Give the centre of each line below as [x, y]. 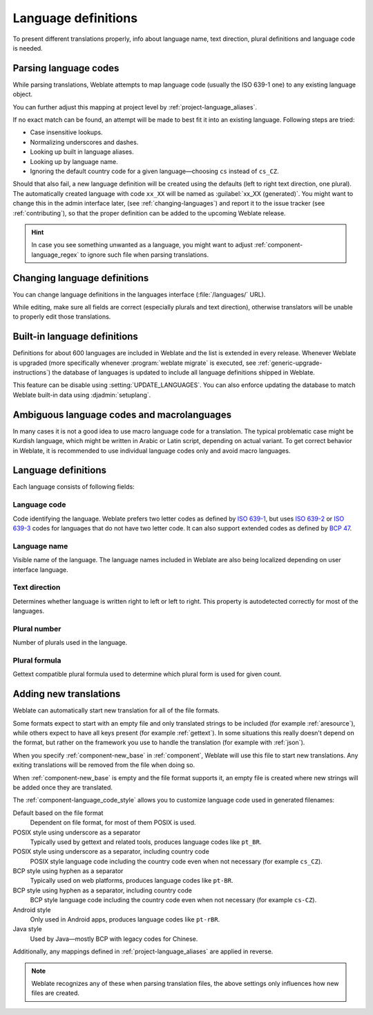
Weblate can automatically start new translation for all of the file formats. [116, 710]
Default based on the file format [58, 813]
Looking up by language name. [74, 161]
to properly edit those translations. [62, 317]
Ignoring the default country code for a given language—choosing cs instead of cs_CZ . [154, 171]
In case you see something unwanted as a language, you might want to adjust [142, 245]
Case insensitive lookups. [66, 132]
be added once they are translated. [63, 787]
